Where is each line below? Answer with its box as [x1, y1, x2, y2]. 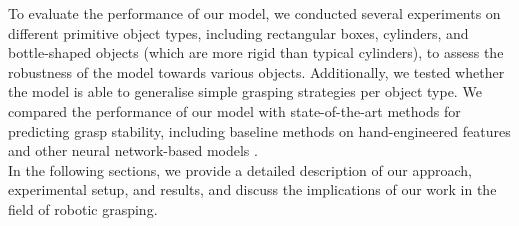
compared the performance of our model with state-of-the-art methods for [8, 100, 461, 121]
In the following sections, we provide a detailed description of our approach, [8, 159, 472, 180]
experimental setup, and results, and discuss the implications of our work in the [8, 179, 497, 200]
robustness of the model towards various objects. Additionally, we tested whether [8, 61, 505, 82]
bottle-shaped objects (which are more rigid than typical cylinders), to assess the [8, 42, 504, 63]
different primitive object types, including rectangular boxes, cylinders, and [8, 22, 469, 43]
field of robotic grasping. [8, 198, 158, 219]
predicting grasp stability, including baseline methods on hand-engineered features [8, 120, 511, 141]
